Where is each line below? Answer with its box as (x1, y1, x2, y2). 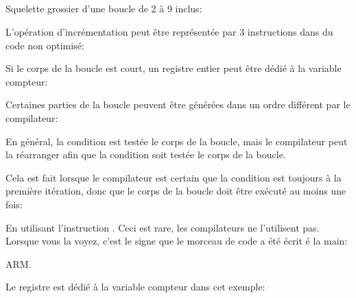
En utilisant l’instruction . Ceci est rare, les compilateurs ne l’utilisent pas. (5, 220, 320, 234)
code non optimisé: (5, 38, 84, 52)
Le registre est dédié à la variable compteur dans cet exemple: (5, 280, 265, 294)
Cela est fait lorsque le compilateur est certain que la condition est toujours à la (5, 170, 342, 184)
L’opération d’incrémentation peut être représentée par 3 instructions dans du (5, 24, 333, 38)
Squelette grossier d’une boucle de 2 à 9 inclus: (5, 1, 202, 16)
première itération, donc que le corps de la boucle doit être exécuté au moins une (5, 184, 346, 198)
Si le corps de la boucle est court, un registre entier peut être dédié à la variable (5, 61, 342, 75)
